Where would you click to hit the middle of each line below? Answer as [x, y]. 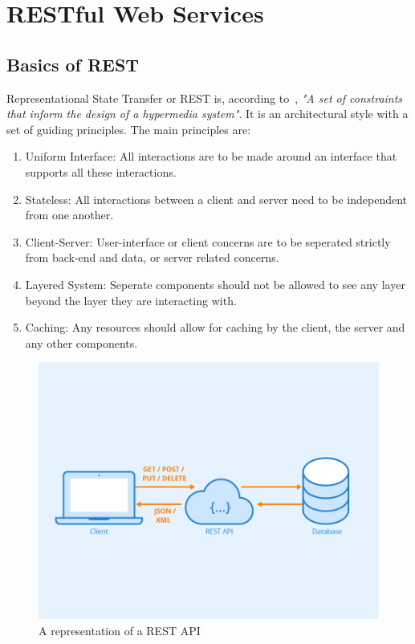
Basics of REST [73, 64]
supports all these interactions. [101, 171]
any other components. [81, 342]
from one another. [69, 215]
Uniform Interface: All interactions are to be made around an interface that [211, 156]
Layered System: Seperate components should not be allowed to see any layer [215, 284]
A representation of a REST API [120, 630]
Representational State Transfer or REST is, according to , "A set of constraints [205, 98]
